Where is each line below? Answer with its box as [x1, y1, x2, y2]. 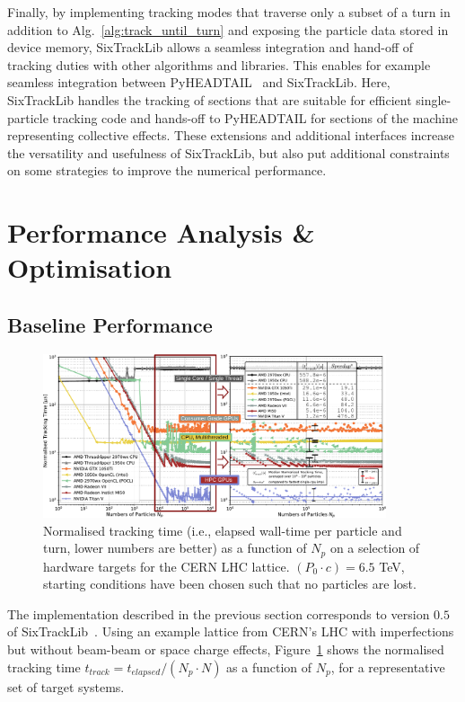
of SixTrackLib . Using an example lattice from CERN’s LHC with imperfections [7, 622, 454, 641]
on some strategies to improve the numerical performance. [7, 161, 327, 180]
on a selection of [329, 538, 420, 557]
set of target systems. [7, 677, 125, 696]
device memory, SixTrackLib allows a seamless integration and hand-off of [7, 38, 414, 57]
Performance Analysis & [7, 214, 315, 251]
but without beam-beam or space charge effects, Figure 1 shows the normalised [7, 639, 444, 658]
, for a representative [330, 657, 445, 676]
